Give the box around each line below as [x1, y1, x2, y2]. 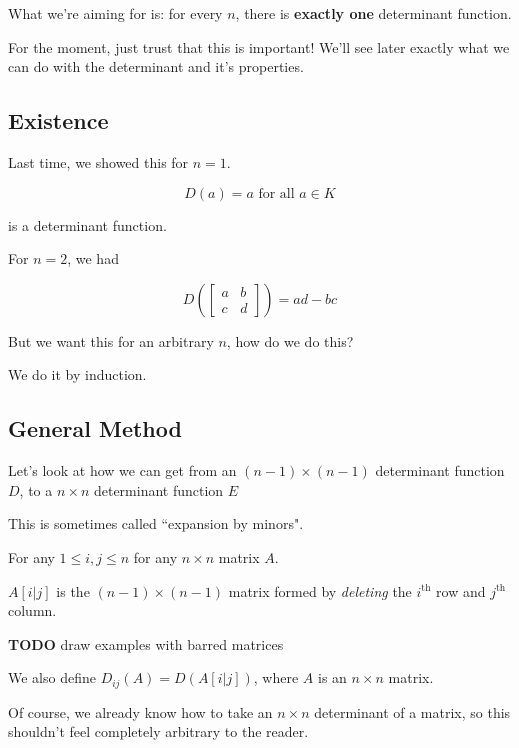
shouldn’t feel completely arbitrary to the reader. [8, 721, 309, 742]
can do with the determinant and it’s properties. [8, 56, 304, 77]
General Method [8, 413, 182, 444]
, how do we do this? [226, 330, 354, 351]
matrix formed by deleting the [228, 580, 412, 601]
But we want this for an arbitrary [8, 330, 214, 351]
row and [436, 580, 486, 601]
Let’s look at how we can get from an [8, 460, 237, 481]
